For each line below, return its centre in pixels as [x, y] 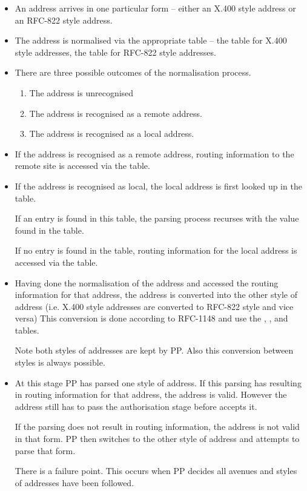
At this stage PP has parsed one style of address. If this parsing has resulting [158, 382]
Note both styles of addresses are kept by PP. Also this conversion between [154, 350]
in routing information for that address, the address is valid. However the [151, 394]
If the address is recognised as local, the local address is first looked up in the [158, 186]
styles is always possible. [60, 362]
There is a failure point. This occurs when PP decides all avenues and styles [156, 471]
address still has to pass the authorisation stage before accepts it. [136, 406]
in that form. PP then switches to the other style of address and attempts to [157, 439]
